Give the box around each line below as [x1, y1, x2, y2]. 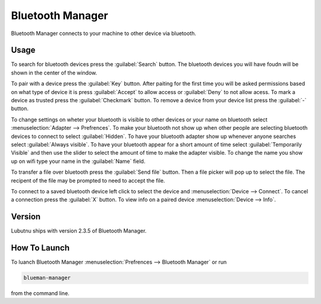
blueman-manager [23, 274, 71, 281]
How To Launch [11, 243, 70, 253]
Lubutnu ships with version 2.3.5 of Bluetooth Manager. [11, 227, 147, 234]
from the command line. [11, 290, 70, 297]
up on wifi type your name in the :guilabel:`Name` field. [11, 158, 146, 165]
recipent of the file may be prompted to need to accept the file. [11, 177, 165, 184]
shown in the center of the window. [11, 69, 97, 76]
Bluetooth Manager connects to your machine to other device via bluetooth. [11, 30, 196, 37]
